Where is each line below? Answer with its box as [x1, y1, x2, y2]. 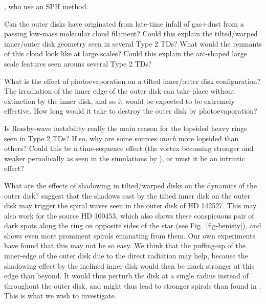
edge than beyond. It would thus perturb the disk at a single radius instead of [4, 270, 249, 281]
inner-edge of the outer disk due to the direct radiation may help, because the [4, 250, 248, 261]
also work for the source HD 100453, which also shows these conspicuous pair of [4, 210, 254, 221]
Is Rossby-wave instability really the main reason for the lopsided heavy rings [4, 122, 247, 133]
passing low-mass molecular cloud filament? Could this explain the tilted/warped [4, 28, 258, 39]
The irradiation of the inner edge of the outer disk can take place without [4, 85, 235, 96]
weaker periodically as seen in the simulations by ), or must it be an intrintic [4, 153, 245, 163]
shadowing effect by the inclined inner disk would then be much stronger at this [4, 260, 255, 271]
